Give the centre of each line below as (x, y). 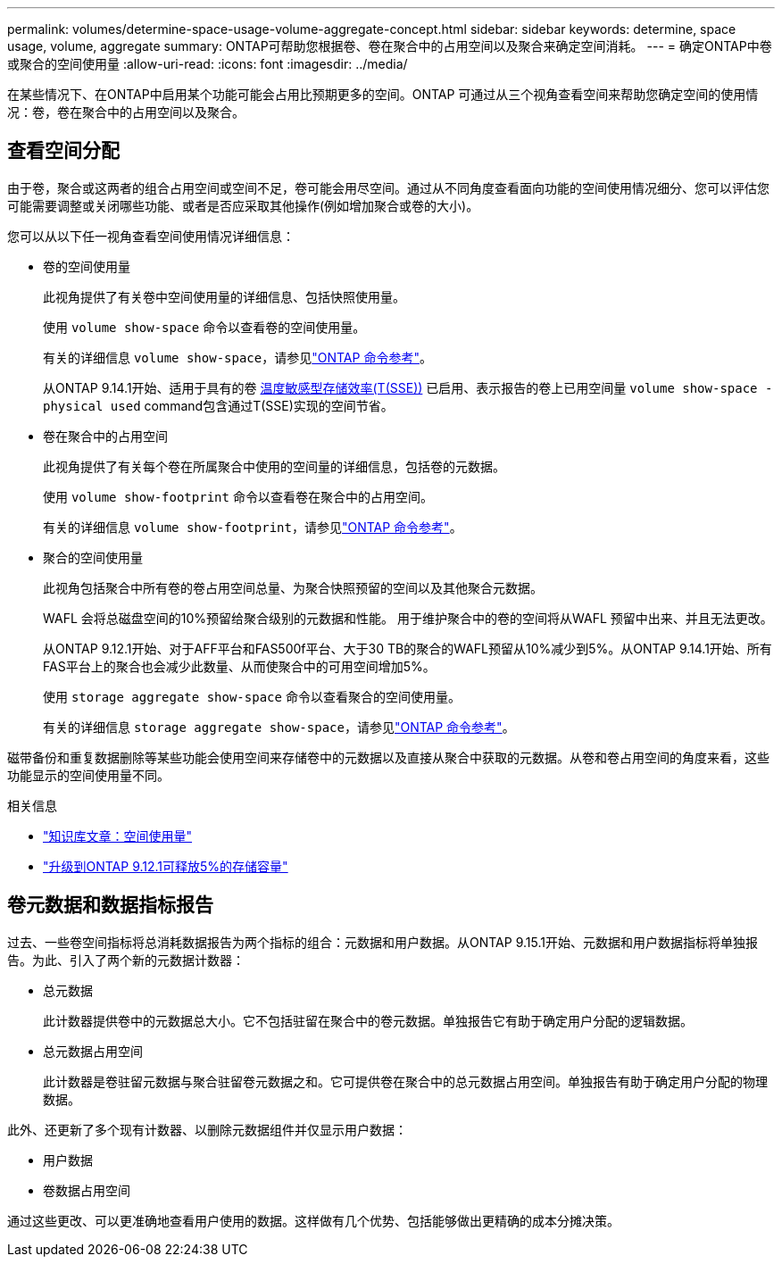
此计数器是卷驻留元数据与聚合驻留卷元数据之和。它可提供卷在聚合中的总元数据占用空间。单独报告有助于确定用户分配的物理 (405, 1081)
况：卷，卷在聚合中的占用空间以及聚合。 (126, 112)
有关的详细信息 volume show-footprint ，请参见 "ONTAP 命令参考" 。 (253, 527)
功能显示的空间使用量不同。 (88, 775)
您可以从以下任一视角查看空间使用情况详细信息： (151, 236)
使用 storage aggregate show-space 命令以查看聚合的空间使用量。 (252, 696)
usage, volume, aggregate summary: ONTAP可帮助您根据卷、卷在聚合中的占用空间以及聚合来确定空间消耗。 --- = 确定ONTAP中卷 (390, 46)
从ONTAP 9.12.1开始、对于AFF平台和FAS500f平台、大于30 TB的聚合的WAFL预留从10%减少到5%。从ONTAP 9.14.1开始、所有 (408, 648)
